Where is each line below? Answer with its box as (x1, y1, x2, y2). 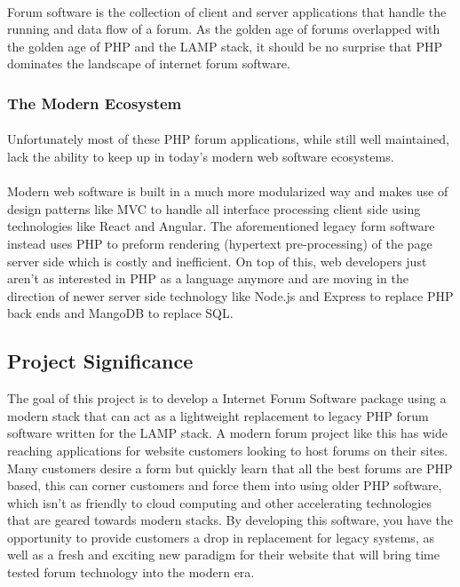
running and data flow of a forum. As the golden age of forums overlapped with (7, 20, 440, 38)
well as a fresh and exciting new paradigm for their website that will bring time (7, 545, 440, 564)
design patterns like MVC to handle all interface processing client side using (7, 199, 421, 218)
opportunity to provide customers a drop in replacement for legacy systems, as (7, 528, 434, 546)
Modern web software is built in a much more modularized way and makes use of (7, 182, 448, 201)
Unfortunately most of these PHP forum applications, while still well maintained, (7, 130, 449, 148)
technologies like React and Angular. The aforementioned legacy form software (7, 217, 435, 235)
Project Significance (7, 347, 194, 375)
